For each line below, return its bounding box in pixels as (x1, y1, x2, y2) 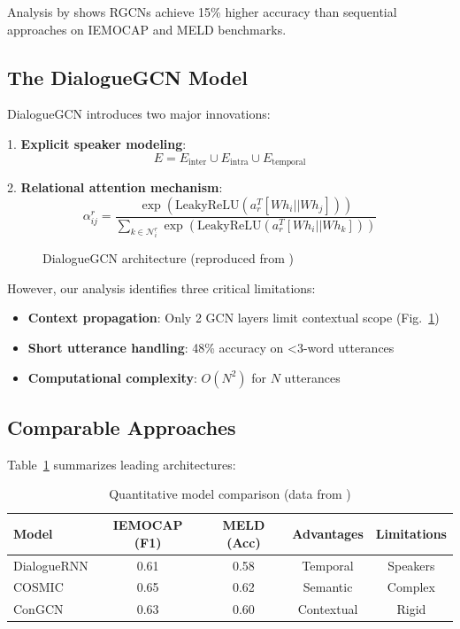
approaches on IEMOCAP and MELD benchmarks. (7, 19, 287, 38)
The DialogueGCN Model (7, 63, 248, 90)
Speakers (387, 555, 435, 574)
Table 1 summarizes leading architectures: (7, 454, 236, 473)
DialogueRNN (13, 555, 88, 574)
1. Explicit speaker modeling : (7, 134, 187, 152)
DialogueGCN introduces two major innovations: (7, 105, 271, 123)
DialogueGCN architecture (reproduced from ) (42, 249, 295, 268)
